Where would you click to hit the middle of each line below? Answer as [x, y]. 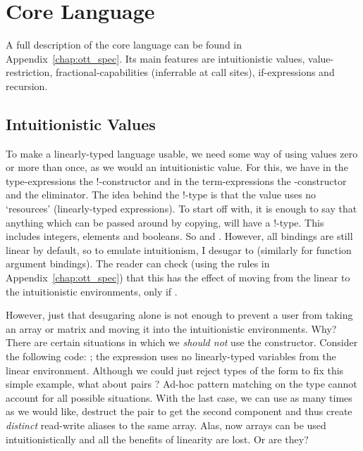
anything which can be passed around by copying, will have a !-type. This [165, 222]
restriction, [29, 72]
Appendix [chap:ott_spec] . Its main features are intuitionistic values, [155, 58]
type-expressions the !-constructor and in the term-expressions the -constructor [176, 180]
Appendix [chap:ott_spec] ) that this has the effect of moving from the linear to [178, 278]
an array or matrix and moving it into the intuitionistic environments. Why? [171, 328]
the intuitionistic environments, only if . [92, 291]
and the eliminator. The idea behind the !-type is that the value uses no [161, 195]
